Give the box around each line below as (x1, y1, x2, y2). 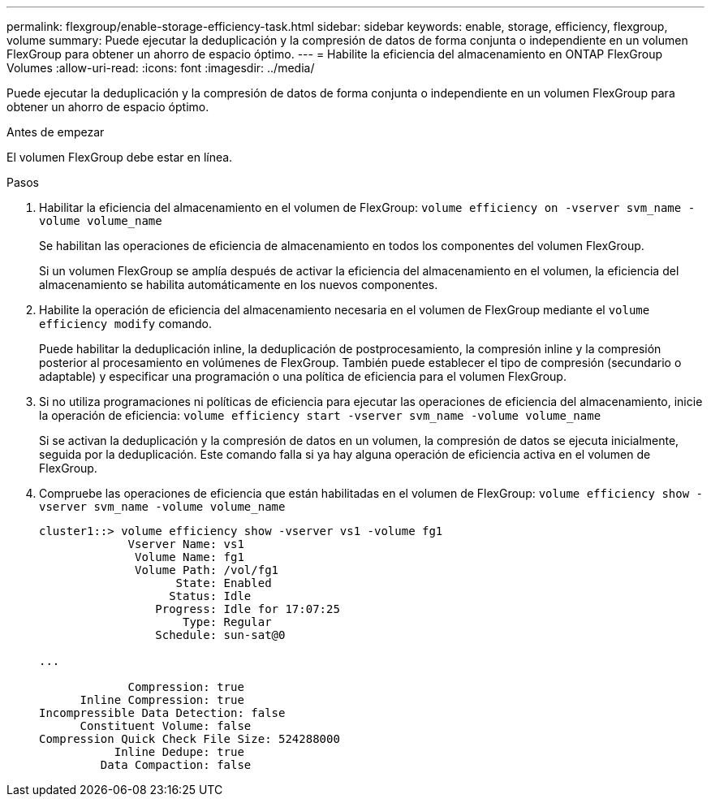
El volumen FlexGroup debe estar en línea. (6, 150, 233, 164)
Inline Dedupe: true (114, 745, 244, 758)
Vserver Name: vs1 (127, 537, 244, 550)
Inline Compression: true (80, 693, 244, 706)
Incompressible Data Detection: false (39, 706, 286, 719)
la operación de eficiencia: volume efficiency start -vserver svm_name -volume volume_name (39, 408, 601, 422)
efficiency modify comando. (39, 317, 213, 330)
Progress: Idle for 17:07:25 (155, 602, 340, 615)
